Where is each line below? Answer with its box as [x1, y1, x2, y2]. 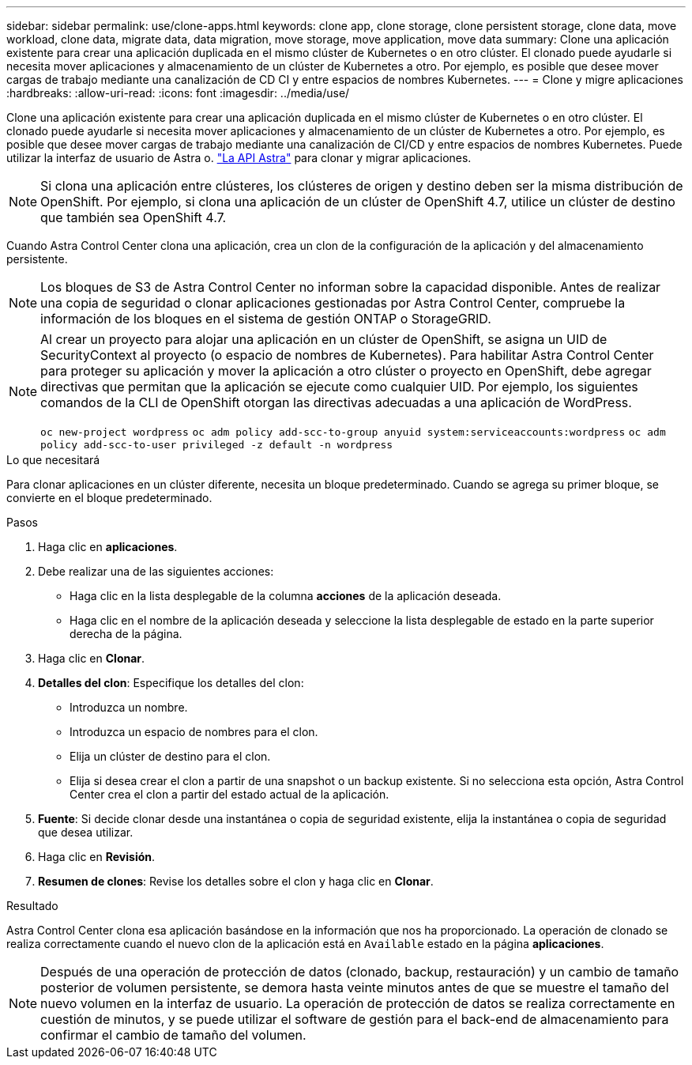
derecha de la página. [70, 627, 182, 640]
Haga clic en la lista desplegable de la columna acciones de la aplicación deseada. [70, 589, 502, 602]
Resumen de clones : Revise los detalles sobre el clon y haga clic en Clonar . [38, 874, 434, 888]
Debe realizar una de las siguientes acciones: [38, 565, 274, 578]
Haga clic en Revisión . [38, 850, 156, 863]
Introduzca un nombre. [70, 701, 188, 714]
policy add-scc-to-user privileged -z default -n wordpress [40, 439, 393, 451]
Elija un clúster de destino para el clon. [70, 750, 271, 763]
